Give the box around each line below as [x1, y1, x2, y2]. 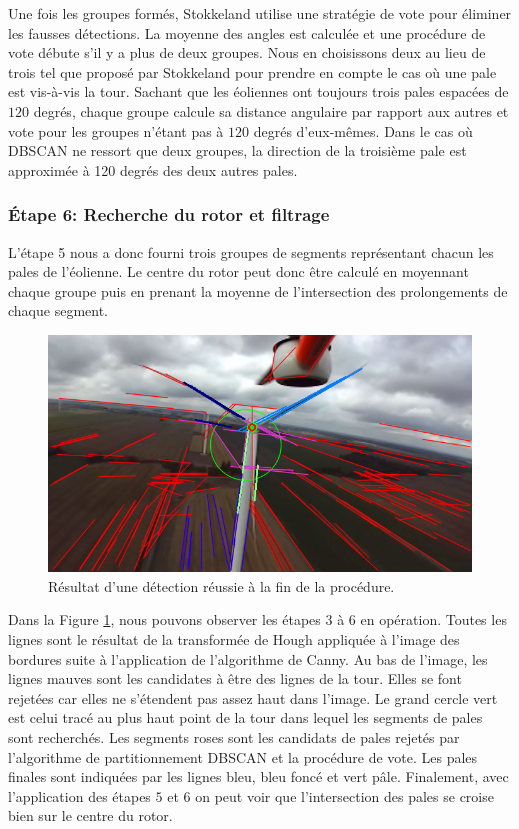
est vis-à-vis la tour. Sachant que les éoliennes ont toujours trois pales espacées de [8, 81, 509, 102]
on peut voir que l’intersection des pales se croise [195, 785, 494, 806]
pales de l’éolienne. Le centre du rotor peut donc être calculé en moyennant [8, 261, 469, 282]
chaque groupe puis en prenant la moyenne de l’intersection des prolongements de [8, 280, 508, 301]
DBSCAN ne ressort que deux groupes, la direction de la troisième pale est [8, 140, 467, 161]
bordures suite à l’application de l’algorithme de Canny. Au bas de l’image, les [8, 648, 488, 669]
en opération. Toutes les [360, 609, 507, 630]
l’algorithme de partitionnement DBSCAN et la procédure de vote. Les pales [8, 746, 478, 767]
